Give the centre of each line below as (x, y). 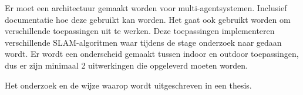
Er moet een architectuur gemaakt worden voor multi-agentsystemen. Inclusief (146, 8)
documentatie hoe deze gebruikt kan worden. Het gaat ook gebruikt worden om (148, 19)
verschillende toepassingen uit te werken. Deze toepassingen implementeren (140, 31)
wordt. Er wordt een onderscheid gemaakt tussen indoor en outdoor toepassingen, (152, 54)
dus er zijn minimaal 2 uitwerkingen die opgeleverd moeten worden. (127, 65)
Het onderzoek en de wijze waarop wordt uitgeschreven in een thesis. (128, 85)
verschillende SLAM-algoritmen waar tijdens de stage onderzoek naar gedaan (143, 42)
